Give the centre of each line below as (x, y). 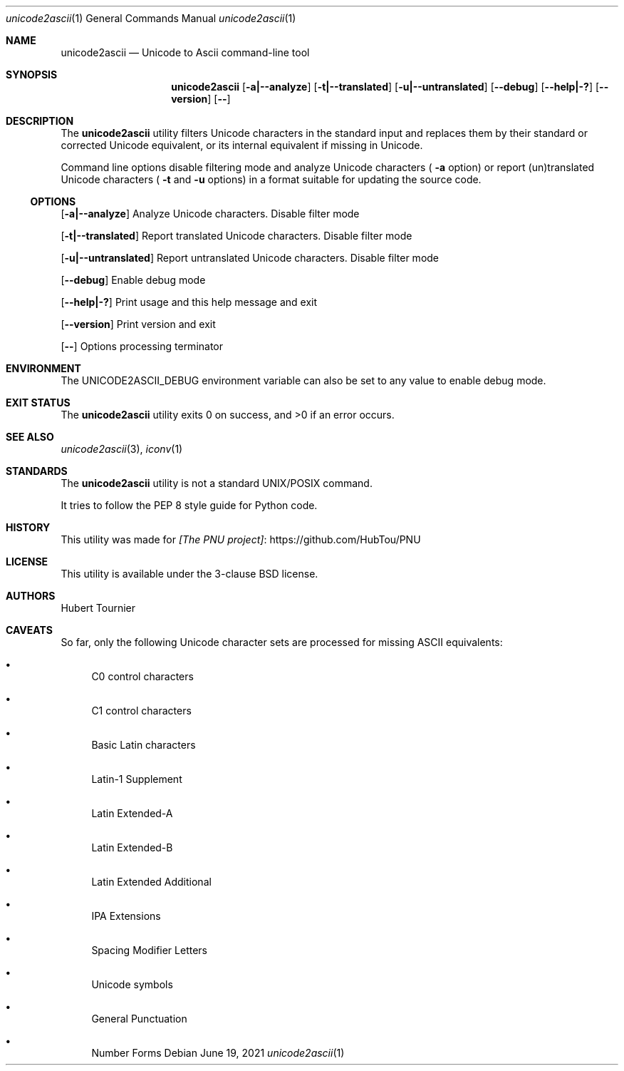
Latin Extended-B (132, 847)
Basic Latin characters (144, 745)
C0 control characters (142, 676)
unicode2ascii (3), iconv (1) (122, 449)
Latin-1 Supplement (137, 779)
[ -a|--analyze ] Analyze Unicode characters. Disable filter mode (210, 214)
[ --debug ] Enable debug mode (133, 280)
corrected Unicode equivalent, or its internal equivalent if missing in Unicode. (242, 145)
